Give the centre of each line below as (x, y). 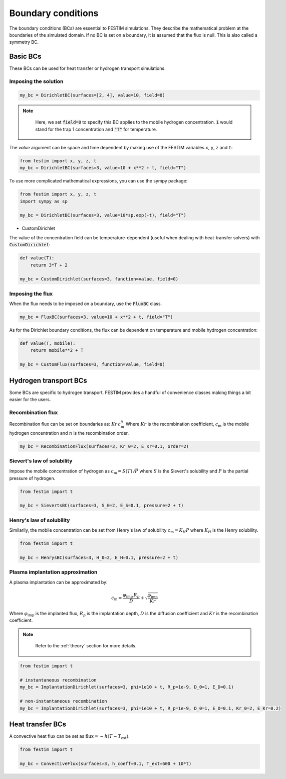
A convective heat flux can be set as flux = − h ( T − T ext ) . (69, 737)
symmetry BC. (24, 42)
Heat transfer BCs (38, 724)
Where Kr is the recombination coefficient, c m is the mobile (187, 425)
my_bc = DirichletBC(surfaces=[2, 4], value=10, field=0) (92, 95)
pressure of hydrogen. (32, 478)
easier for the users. (30, 400)
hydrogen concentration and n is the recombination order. (69, 433)
